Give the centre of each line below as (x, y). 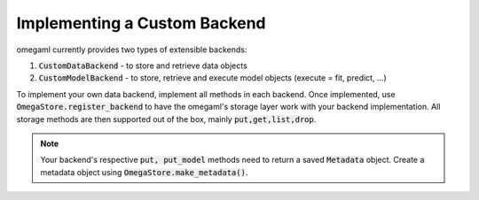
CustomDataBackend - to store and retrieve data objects (143, 65)
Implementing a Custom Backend (141, 23)
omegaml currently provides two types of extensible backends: (132, 50)
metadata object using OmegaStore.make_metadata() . (144, 172)
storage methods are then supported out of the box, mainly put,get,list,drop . (166, 119)
